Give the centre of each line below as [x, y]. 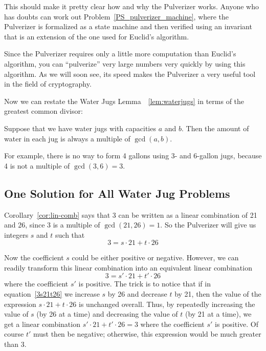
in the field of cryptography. [48, 84]
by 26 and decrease [137, 294]
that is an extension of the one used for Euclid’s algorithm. [97, 36]
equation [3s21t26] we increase [52, 294]
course [14, 334]
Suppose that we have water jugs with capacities [80, 128]
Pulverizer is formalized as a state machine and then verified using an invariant [128, 26]
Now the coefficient [34, 257]
